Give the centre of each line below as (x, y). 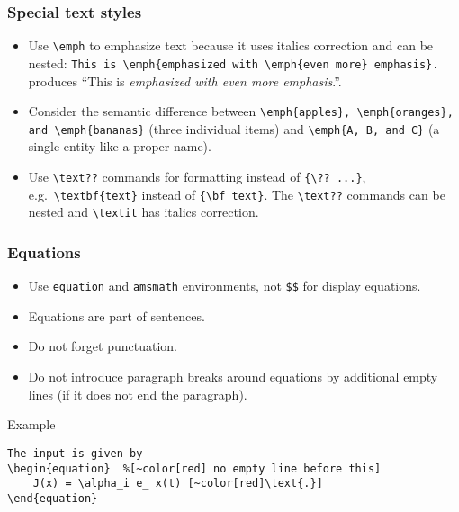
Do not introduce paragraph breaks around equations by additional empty (233, 377)
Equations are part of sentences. (117, 315)
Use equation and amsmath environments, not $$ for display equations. (225, 286)
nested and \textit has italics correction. (144, 212)
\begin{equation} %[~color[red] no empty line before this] (194, 468)
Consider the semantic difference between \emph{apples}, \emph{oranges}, (241, 111)
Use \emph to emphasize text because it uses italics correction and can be (231, 45)
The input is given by (75, 453)
